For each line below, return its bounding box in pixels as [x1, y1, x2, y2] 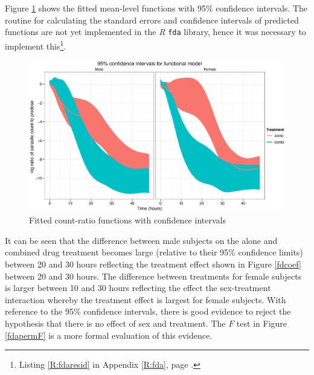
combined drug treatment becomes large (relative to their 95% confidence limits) [5, 246, 303, 258]
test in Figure [236, 316, 287, 329]
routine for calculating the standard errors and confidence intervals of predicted [5, 13, 299, 26]
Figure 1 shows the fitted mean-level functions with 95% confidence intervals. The [5, 2, 308, 14]
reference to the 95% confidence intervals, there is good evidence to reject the [5, 305, 291, 318]
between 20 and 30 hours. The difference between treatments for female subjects [5, 269, 302, 282]
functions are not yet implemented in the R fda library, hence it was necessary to [5, 25, 306, 38]
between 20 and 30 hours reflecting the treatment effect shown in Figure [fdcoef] [5, 257, 301, 270]
